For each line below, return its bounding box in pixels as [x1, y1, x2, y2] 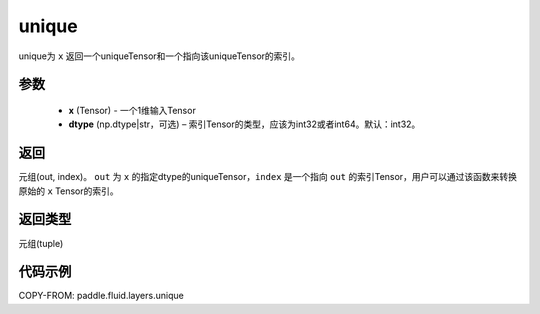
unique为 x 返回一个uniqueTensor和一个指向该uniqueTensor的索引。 [18, 50, 300, 62]
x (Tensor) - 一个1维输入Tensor [68, 104, 197, 116]
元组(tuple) [18, 237, 64, 249]
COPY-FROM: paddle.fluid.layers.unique [18, 290, 184, 302]
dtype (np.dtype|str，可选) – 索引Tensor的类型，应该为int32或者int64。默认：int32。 [68, 118, 421, 130]
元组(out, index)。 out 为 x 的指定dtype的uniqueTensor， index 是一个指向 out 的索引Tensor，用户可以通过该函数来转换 [18, 171, 517, 183]
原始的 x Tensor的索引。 [18, 185, 119, 197]
